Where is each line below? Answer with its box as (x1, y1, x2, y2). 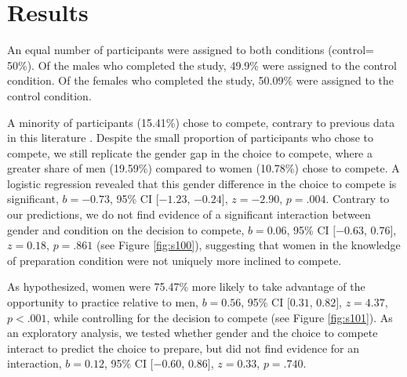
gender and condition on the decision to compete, (7, 221, 245, 237)
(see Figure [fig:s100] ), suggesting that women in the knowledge (96, 237, 401, 253)
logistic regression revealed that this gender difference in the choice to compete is (7, 175, 397, 191)
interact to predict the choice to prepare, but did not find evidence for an (7, 339, 359, 356)
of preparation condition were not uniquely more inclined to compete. (7, 252, 342, 268)
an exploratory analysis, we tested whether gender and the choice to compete (7, 324, 378, 341)
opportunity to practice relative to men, (7, 294, 198, 310)
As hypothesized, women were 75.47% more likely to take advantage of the (7, 278, 365, 295)
